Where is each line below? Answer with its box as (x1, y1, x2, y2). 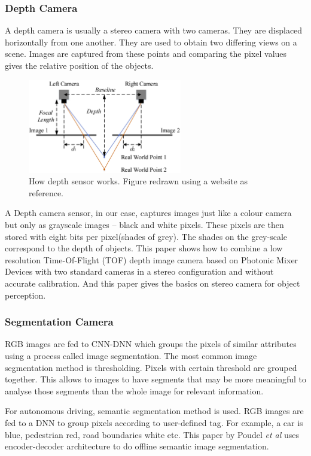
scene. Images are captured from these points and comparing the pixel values (5, 47, 287, 60)
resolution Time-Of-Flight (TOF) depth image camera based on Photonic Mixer (5, 253, 298, 266)
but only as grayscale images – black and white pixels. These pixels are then (5, 218, 284, 230)
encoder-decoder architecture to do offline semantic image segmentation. (5, 440, 269, 452)
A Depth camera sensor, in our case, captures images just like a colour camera (5, 206, 292, 219)
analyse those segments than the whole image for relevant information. (5, 384, 264, 397)
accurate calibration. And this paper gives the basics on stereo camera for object (5, 276, 300, 289)
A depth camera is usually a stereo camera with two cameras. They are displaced (5, 24, 303, 37)
